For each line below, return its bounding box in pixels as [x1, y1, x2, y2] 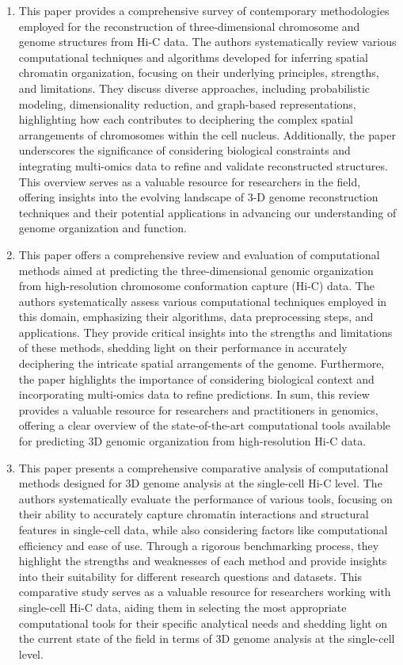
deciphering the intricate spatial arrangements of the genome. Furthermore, [18, 355, 385, 372]
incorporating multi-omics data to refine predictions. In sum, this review [18, 386, 370, 403]
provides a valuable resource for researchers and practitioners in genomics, [18, 401, 378, 418]
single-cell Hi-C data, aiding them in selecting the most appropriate [18, 598, 347, 615]
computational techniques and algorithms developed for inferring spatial [18, 48, 368, 65]
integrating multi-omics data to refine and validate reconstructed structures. [18, 157, 388, 174]
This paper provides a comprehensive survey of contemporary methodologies [18, 2, 390, 18]
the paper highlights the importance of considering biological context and [18, 370, 374, 387]
